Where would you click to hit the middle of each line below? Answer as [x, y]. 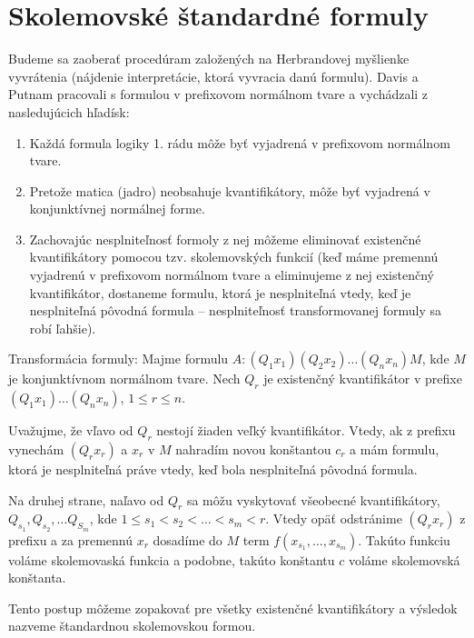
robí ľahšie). [63, 328]
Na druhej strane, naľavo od [86, 499]
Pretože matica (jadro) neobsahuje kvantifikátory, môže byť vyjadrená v [230, 190]
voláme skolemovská [404, 559]
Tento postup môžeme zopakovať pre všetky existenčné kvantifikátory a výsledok [233, 608]
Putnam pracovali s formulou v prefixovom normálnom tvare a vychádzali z [218, 94]
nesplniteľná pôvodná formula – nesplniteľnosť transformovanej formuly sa [236, 310]
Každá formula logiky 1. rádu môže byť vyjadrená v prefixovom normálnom [240, 142]
